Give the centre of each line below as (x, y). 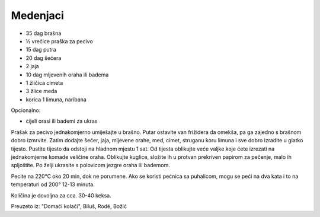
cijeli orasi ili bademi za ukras (62, 121)
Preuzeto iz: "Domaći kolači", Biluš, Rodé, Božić (69, 206)
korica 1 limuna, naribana (56, 99)
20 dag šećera (44, 58)
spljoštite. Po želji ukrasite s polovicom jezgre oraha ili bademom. (90, 165)
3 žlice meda (41, 91)
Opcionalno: (26, 110)
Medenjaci (38, 15)
